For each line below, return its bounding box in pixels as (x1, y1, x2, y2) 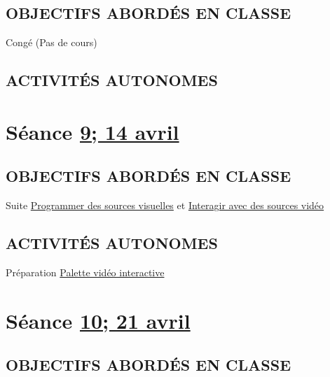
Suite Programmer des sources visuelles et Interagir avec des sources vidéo (6, 198, 324, 213)
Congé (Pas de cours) (6, 35, 97, 50)
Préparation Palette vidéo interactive (6, 264, 165, 279)
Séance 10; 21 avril (6, 306, 191, 334)
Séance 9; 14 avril (6, 117, 179, 145)
